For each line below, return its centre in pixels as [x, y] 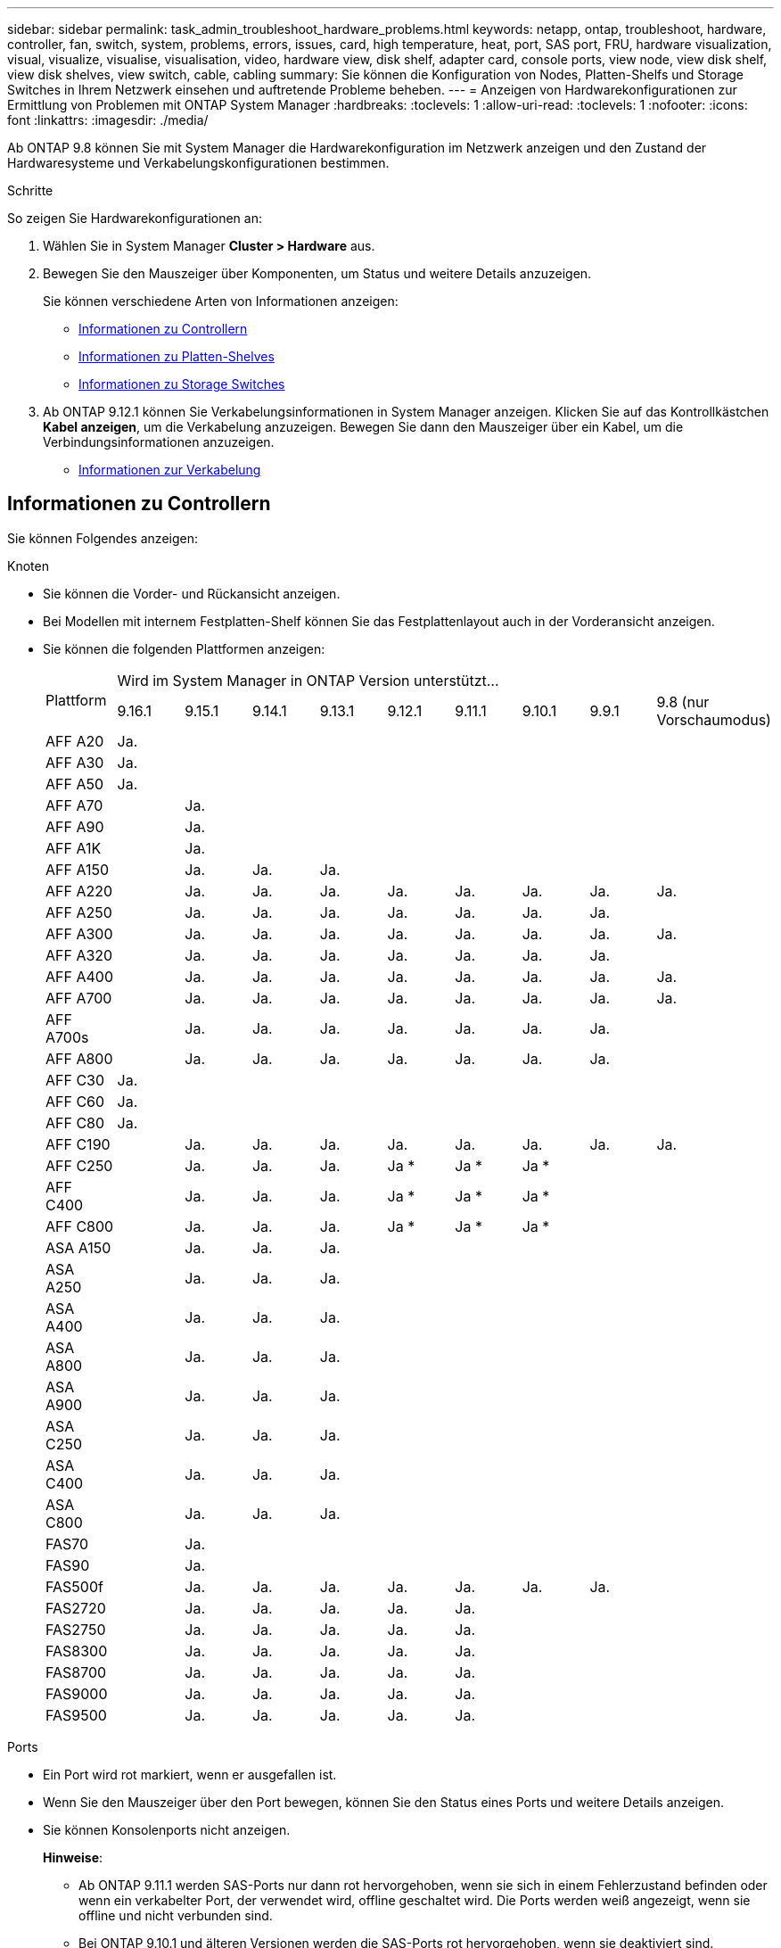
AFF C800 [80, 1226]
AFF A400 [79, 976]
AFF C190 [78, 1144]
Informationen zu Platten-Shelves [177, 356]
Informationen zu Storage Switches [182, 384]
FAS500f [74, 1586]
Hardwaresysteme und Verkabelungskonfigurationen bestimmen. [198, 163]
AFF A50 [75, 784]
